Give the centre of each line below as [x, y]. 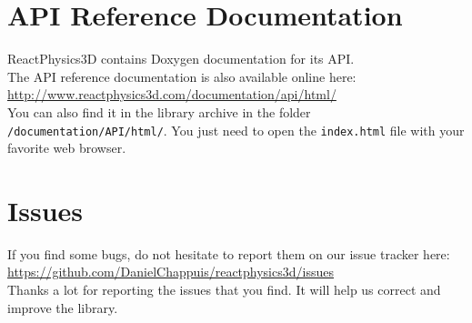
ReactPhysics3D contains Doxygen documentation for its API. [181, 59]
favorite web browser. [67, 148]
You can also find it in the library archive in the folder [159, 111]
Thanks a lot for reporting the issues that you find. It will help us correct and [224, 290]
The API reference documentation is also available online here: [182, 76]
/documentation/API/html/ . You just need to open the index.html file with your [236, 130]
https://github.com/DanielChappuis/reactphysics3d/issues [171, 272]
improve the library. [63, 307]
